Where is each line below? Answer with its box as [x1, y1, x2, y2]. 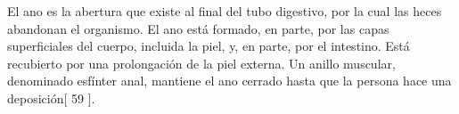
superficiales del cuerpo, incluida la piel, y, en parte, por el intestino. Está [7, 37, 410, 55]
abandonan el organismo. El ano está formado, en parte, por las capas [7, 19, 389, 37]
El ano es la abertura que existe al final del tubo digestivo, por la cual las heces [7, 2, 442, 20]
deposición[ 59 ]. [7, 88, 95, 107]
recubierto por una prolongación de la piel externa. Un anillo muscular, [7, 53, 396, 72]
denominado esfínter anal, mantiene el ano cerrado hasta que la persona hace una [7, 71, 452, 90]
